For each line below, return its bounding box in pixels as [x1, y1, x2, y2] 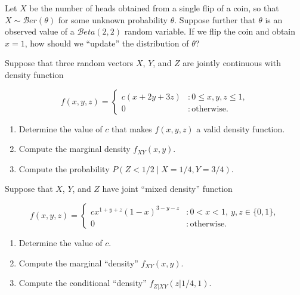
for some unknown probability [58, 13, 168, 26]
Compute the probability [18, 162, 110, 175]
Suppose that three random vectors [5, 57, 134, 69]
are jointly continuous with [183, 57, 281, 69]
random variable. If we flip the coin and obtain [124, 25, 296, 38]
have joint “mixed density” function [102, 182, 233, 195]
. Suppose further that [174, 13, 256, 26]
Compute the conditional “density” [18, 277, 147, 289]
